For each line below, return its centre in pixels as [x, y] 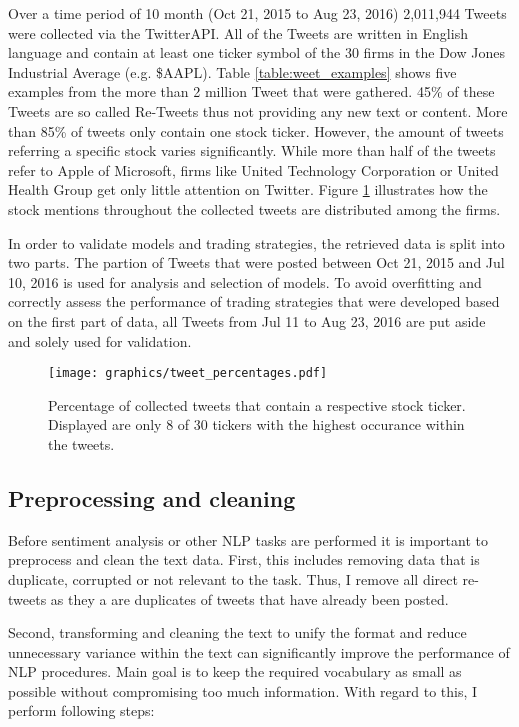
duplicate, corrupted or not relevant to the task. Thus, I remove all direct [233, 578]
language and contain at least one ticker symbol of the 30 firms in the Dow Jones [256, 52]
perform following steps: [81, 710]
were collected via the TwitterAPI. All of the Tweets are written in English [238, 32]
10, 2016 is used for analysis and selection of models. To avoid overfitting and [245, 281]
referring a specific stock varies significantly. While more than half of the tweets [252, 150]
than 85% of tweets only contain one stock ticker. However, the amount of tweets [256, 130]
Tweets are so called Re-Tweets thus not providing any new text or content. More [258, 110]
